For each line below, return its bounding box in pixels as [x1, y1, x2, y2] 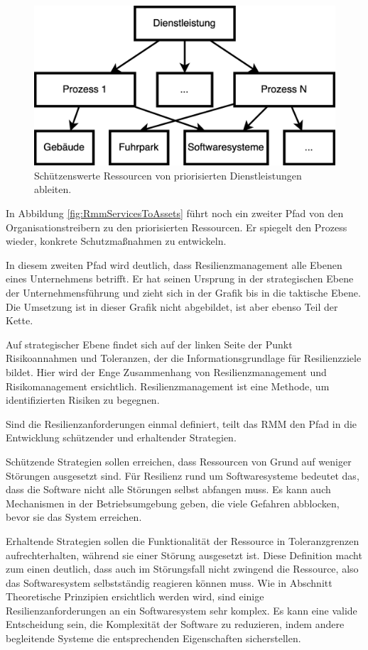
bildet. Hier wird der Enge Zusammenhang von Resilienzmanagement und [6, 364, 327, 379]
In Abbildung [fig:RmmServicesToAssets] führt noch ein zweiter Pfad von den [6, 206, 344, 221]
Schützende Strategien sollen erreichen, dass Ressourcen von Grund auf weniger [6, 453, 352, 468]
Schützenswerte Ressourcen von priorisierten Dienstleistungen [34, 167, 302, 182]
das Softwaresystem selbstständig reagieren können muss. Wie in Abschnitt [6, 575, 332, 590]
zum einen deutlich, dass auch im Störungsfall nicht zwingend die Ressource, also [6, 561, 359, 576]
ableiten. [34, 182, 72, 197]
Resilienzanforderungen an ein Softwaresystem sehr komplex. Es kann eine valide [6, 602, 357, 617]
